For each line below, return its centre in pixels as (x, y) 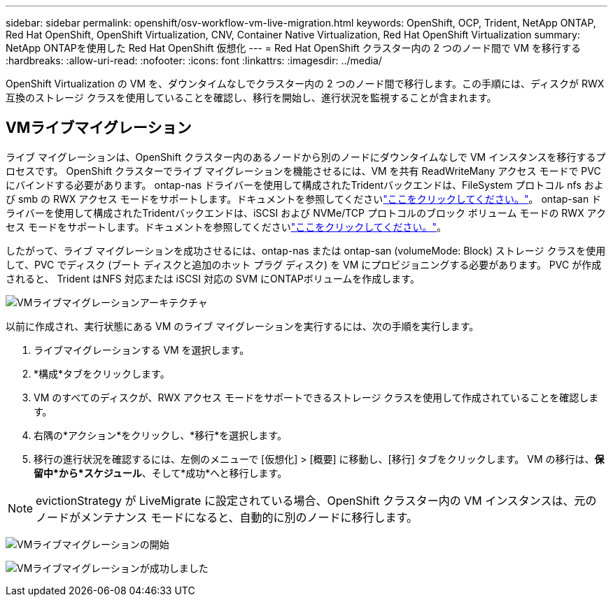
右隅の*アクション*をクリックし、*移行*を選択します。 (160, 435)
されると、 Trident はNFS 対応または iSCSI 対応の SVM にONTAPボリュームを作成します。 (213, 278)
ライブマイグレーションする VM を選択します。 (142, 350)
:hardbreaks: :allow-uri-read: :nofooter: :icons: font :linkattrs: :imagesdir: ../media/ (194, 60)
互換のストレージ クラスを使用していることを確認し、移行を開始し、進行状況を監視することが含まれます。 (251, 98)
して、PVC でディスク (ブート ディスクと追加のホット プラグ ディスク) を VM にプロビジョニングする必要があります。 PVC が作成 (304, 264)
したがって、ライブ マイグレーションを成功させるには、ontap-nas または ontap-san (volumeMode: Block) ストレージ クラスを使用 (306, 250)
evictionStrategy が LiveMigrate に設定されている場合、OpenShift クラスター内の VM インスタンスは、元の (316, 500)
